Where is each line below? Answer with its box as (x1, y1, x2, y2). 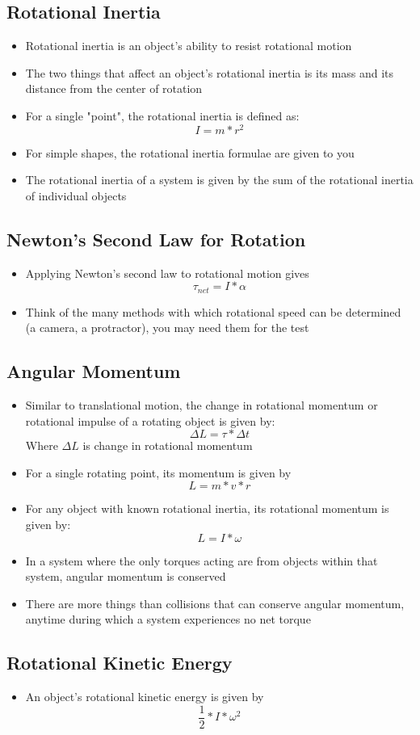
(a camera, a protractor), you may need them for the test (25, 319, 309, 336)
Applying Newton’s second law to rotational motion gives (25, 264, 309, 281)
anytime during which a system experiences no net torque (25, 611, 311, 628)
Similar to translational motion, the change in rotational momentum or (25, 397, 378, 414)
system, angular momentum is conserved (25, 568, 226, 585)
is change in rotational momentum (82, 437, 253, 454)
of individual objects (25, 187, 127, 204)
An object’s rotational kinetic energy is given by (25, 688, 264, 705)
